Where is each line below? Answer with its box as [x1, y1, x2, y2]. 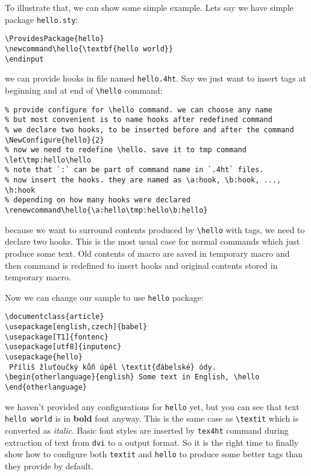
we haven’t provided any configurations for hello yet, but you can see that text [5, 400, 300, 413]
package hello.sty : [5, 13, 78, 25]
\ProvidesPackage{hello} [5, 34, 104, 43]
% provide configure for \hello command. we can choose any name [5, 105, 272, 114]
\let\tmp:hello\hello [5, 155, 92, 164]
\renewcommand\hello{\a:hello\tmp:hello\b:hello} [5, 206, 208, 215]
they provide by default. [5, 459, 94, 472]
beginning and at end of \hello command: [5, 83, 163, 96]
